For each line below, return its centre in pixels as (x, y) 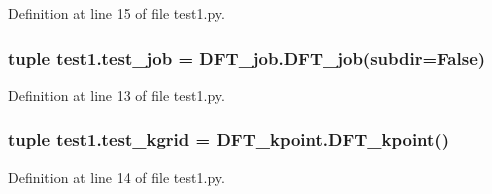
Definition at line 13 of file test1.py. (116, 94)
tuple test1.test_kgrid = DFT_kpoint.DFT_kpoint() (228, 139)
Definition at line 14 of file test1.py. (116, 176)
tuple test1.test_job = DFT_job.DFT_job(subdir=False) (247, 57)
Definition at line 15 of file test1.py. (116, 13)
